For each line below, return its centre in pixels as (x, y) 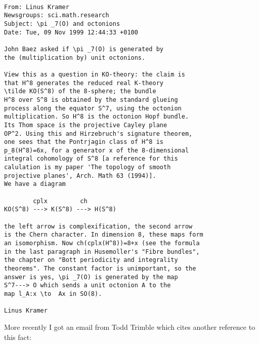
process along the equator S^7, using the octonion (93, 108)
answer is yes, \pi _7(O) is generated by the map (91, 277)
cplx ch (60, 201)
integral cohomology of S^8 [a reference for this (91, 159)
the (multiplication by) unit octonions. (75, 58)
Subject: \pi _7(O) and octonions (62, 24)
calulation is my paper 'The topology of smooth (88, 167)
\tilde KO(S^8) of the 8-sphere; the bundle (80, 91)
